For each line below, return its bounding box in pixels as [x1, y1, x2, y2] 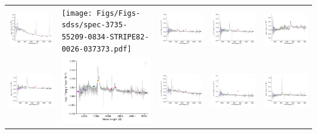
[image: [62, 8, 93, 18]
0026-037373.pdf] [62, 44, 132, 53]
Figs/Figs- [96, 8, 141, 18]
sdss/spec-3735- [62, 21, 127, 30]
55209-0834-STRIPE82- [62, 33, 149, 42]
